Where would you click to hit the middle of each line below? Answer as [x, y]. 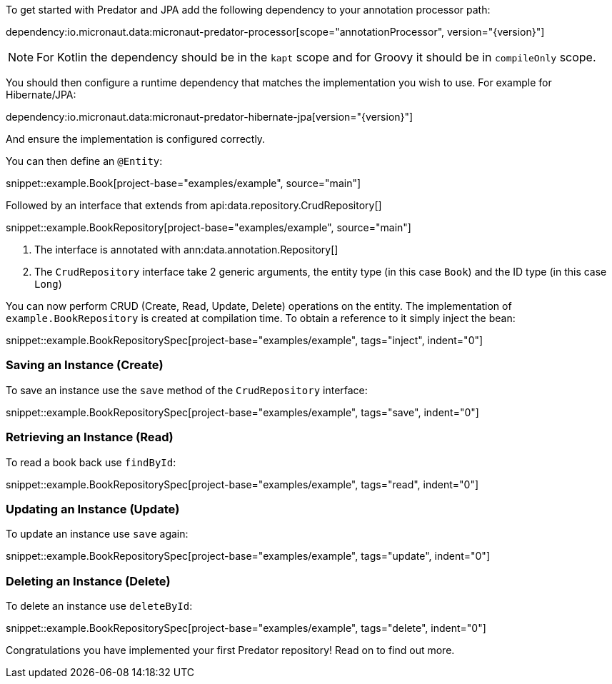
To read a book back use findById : [91, 462]
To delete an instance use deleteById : [99, 606]
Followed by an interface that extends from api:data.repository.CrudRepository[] [194, 205]
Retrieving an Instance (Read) [90, 437]
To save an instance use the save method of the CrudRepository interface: [187, 390]
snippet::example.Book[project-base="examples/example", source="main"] [184, 183]
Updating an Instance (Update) [93, 509]
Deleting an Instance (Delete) [88, 581]
